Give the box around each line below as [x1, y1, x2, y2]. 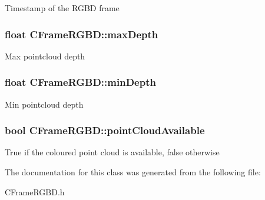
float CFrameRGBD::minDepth [5, 75, 156, 89]
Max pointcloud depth [5, 49, 85, 62]
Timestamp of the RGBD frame [5, 2, 120, 14]
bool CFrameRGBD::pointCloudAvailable [5, 123, 205, 138]
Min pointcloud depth [5, 98, 84, 110]
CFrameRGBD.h [5, 185, 65, 198]
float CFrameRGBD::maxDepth [5, 26, 158, 41]
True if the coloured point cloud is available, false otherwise [5, 146, 220, 158]
